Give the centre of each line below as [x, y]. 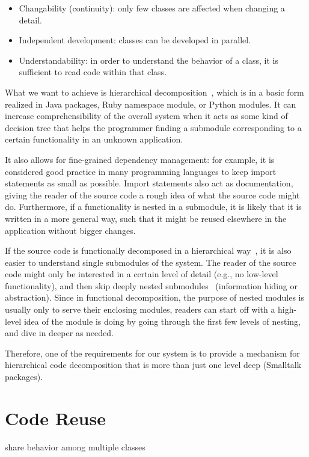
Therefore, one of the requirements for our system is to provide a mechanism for [152, 353]
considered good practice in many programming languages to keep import [141, 171]
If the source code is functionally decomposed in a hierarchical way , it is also [148, 250]
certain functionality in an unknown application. [94, 139]
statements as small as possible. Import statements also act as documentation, [149, 183]
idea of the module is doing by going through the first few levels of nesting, [162, 321]
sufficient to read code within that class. [93, 72]
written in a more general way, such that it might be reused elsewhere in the [146, 218]
